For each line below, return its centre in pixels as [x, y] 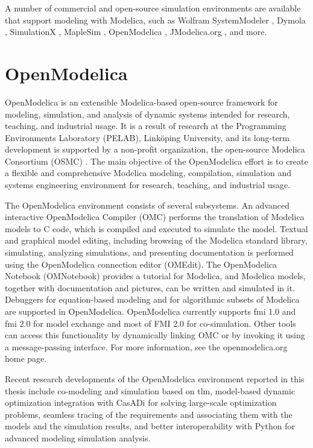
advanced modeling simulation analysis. [78, 437]
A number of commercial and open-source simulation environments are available [153, 8]
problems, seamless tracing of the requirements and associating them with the [149, 414]
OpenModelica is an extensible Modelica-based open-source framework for [141, 102]
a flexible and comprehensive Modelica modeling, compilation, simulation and [148, 173]
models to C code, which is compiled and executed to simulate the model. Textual [156, 228]
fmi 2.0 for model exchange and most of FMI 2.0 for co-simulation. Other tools [150, 323]
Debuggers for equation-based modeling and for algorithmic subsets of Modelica [152, 299]
